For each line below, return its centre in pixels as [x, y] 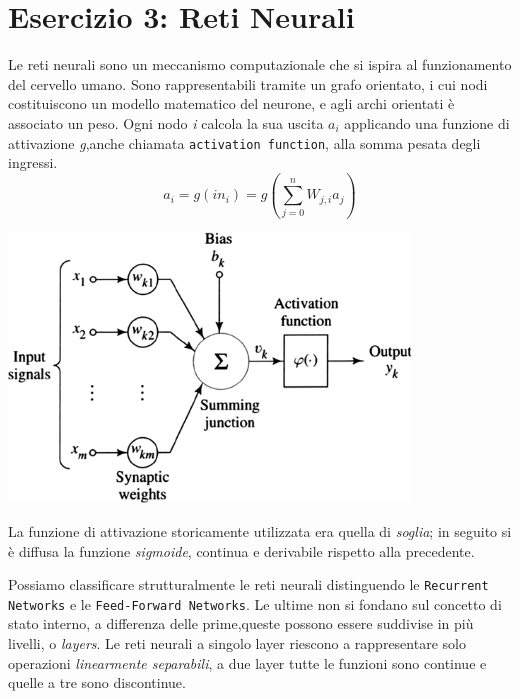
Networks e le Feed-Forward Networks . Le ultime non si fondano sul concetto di [255, 603]
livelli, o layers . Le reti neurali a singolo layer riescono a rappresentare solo [237, 643]
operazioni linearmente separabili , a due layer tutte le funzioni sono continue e [247, 662]
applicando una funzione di [427, 122]
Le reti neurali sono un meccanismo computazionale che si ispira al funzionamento [260, 64]
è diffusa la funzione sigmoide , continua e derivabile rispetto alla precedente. [241, 550]
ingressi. [33, 162]
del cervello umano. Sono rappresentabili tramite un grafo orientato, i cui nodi [248, 83]
